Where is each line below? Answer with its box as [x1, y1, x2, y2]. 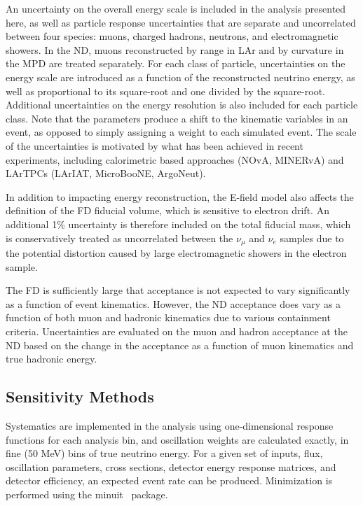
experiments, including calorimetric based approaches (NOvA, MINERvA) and [6, 152, 344, 167]
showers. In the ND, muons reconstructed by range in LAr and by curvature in [6, 42, 344, 57]
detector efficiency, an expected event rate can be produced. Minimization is [6, 473, 333, 488]
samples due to [280, 230, 344, 245]
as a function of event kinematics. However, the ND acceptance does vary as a [6, 296, 341, 311]
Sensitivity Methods [6, 386, 154, 407]
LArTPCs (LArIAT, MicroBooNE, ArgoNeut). [6, 166, 206, 181]
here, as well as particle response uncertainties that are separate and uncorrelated [6, 15, 356, 29]
